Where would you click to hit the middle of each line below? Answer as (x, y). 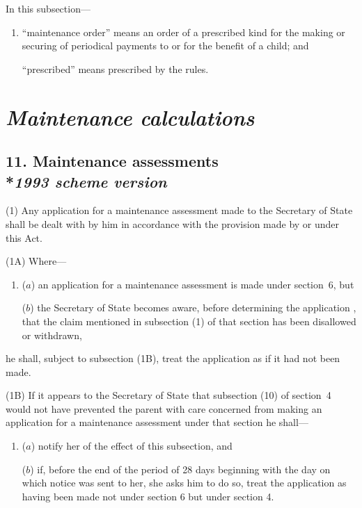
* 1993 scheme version (86, 181)
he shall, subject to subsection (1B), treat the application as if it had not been (173, 358)
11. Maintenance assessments (112, 161)
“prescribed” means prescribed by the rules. (115, 68)
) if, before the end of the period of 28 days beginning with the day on (180, 469)
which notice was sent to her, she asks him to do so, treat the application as (184, 483)
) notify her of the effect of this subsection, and (132, 446)
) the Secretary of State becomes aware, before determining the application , (193, 308)
